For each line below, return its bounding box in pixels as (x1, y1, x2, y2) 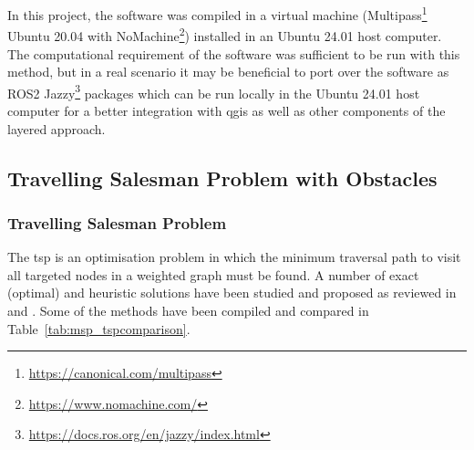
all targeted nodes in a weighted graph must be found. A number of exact (7, 265, 419, 284)
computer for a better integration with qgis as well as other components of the (7, 100, 446, 120)
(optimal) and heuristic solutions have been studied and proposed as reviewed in (7, 283, 457, 302)
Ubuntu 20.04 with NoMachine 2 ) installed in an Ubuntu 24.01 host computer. (7, 24, 442, 45)
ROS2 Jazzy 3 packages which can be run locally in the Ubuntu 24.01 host (7, 80, 420, 102)
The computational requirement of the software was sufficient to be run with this (7, 44, 460, 63)
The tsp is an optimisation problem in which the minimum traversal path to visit (7, 247, 461, 267)
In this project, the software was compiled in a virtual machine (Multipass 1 (7, 3, 428, 24)
